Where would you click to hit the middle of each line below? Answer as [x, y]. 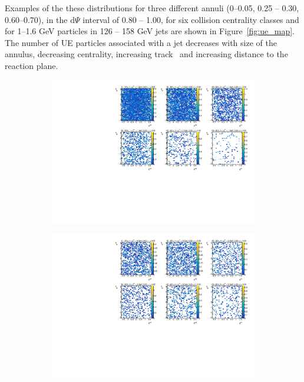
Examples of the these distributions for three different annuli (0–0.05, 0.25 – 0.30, [152, 8]
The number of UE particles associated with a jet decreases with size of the [141, 42]
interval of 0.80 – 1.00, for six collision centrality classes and [191, 19]
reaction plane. [32, 65]
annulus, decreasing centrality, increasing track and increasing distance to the [146, 54]
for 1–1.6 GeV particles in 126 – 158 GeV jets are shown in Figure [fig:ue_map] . [150, 31]
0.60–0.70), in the [36, 19]
